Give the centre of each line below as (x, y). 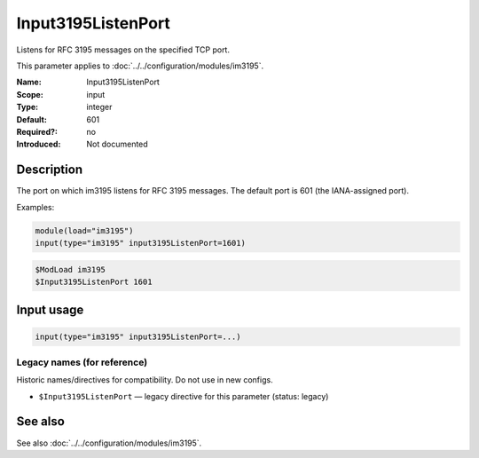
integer (99, 107)
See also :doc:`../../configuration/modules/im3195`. (109, 443)
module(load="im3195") (84, 230)
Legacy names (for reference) (82, 362)
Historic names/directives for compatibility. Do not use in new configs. (145, 380)
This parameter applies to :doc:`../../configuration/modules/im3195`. (140, 66)
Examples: (35, 207)
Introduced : (39, 144)
